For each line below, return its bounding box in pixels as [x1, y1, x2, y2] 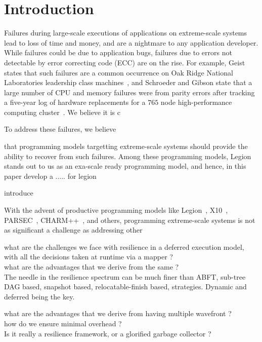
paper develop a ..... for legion [4, 170, 97, 181]
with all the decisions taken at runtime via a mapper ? [4, 251, 173, 262]
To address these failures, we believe [4, 124, 116, 134]
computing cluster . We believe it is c [4, 106, 121, 117]
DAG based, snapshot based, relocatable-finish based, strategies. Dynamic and [4, 281, 247, 292]
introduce [4, 187, 33, 198]
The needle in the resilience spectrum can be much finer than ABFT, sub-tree [4, 271, 246, 282]
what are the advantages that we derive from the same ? [4, 261, 179, 272]
